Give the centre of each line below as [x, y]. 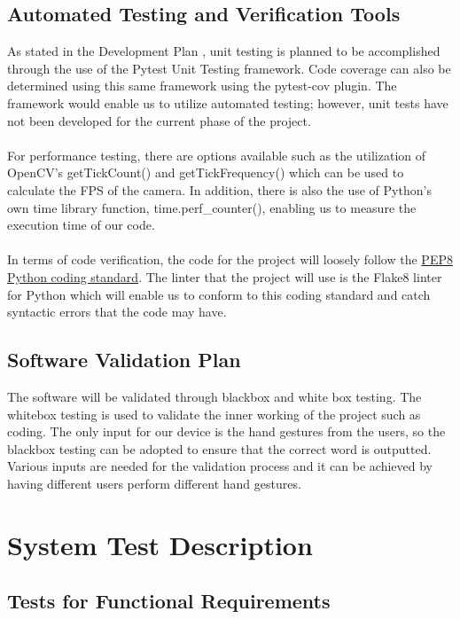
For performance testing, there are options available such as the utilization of [217, 155]
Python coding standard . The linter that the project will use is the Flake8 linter [225, 276]
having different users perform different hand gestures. [154, 483]
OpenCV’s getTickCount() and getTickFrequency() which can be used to [206, 172]
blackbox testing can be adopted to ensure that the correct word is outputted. [219, 448]
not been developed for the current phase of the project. [159, 120]
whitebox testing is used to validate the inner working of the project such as [214, 414]
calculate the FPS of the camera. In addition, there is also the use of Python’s [219, 189]
